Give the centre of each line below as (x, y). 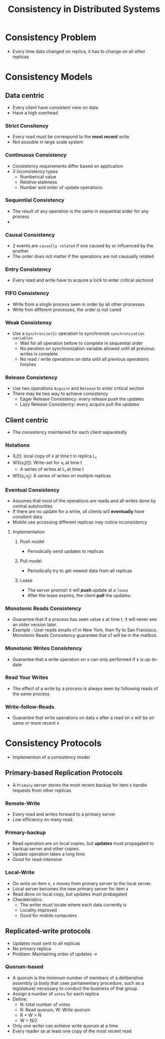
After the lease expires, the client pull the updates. (79, 595)
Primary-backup (25, 832)
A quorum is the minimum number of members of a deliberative (78, 978)
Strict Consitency (27, 125)
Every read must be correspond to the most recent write (71, 137)
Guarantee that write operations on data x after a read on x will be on (83, 718)
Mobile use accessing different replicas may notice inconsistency (80, 522)
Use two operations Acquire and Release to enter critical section (78, 388)
